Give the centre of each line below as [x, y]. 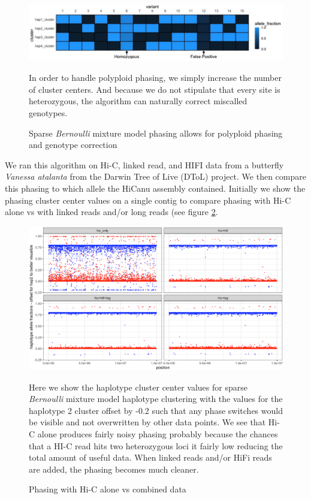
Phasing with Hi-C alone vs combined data [108, 489]
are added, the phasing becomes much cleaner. [114, 469]
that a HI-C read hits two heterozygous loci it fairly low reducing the [156, 445]
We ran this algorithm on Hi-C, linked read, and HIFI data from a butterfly [144, 164]
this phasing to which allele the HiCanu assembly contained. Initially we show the [155, 188]
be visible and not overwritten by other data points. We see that [147, 422]
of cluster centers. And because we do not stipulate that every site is [155, 89]
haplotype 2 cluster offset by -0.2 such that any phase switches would [156, 410]
